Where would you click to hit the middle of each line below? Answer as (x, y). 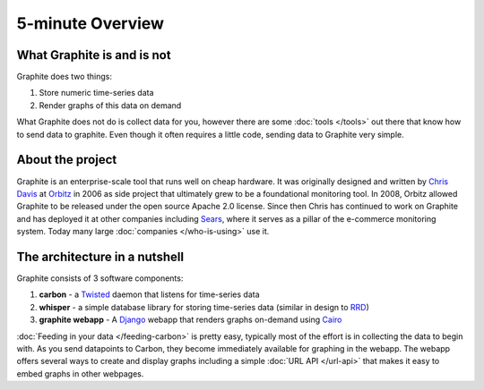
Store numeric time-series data (96, 93)
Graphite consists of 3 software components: (100, 278)
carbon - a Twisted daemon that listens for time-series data (149, 294)
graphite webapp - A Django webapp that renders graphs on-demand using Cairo (190, 320)
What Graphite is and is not (94, 55)
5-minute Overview (91, 23)
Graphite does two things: (64, 77)
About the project (67, 160)
